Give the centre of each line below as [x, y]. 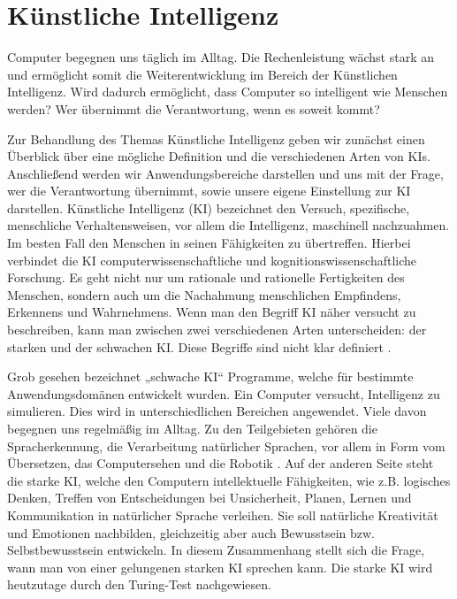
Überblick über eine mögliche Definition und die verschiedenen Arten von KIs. [219, 156]
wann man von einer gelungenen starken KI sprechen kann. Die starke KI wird [220, 567]
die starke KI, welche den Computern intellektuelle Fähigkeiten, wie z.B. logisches [229, 480]
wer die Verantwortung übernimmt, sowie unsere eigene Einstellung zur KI [209, 191]
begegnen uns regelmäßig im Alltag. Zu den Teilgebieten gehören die [192, 428]
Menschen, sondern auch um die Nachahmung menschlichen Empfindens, [204, 294]
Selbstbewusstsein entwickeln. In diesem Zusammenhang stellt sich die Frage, [216, 550]
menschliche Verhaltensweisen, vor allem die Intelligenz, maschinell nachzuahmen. [228, 225]
